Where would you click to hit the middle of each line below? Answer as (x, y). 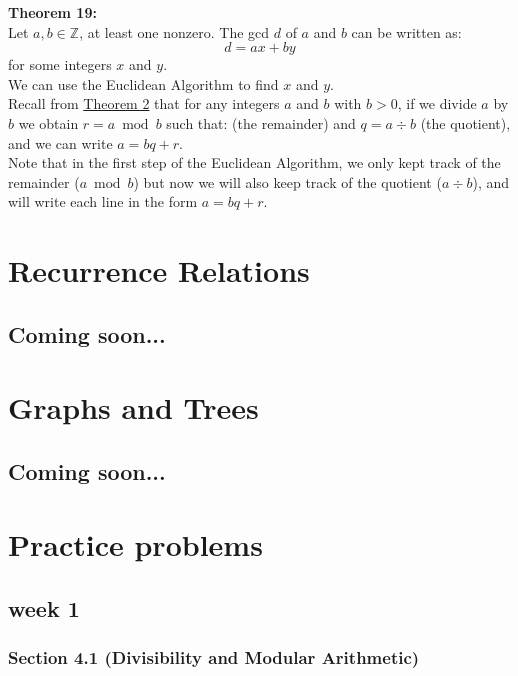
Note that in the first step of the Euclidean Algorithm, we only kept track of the (254, 162)
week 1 (44, 608)
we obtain (48, 122)
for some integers (60, 64)
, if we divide (437, 103)
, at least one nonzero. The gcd (174, 31)
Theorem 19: (52, 12)
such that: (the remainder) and (261, 122)
